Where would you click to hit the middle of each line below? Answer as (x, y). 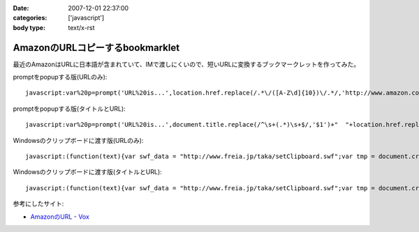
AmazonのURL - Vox (60, 217)
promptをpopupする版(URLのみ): (60, 77)
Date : (21, 8)
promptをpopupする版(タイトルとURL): (69, 109)
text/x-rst (81, 27)
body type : (29, 27)
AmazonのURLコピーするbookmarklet (96, 48)
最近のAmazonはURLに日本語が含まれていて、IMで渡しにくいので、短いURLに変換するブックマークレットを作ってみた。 (186, 64)
